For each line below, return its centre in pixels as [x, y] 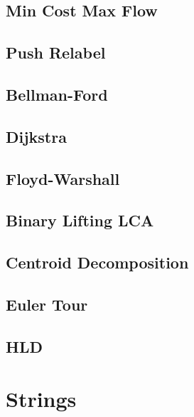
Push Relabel [56, 52]
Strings [41, 399]
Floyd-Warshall [63, 178]
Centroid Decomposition [97, 262]
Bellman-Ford [57, 94]
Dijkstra [36, 136]
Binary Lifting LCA [80, 220]
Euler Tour [47, 304]
